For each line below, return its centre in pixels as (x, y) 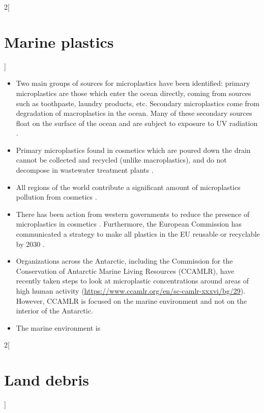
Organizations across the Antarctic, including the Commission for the (124, 261)
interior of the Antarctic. (54, 311)
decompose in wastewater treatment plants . (85, 170)
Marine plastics (59, 41)
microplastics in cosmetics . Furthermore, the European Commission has (129, 224)
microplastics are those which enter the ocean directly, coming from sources (134, 93)
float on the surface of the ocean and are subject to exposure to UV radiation (137, 123)
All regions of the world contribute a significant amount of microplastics (128, 187)
